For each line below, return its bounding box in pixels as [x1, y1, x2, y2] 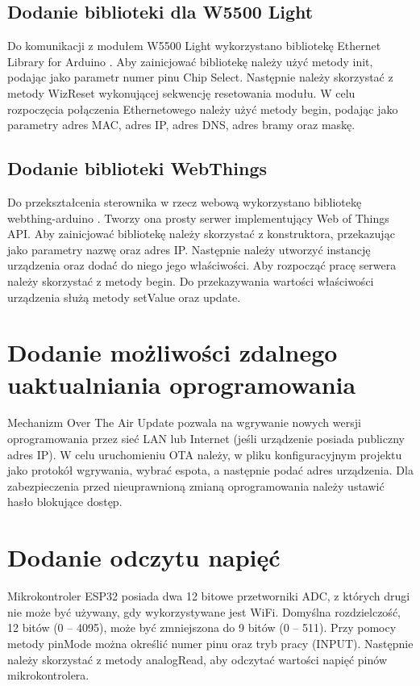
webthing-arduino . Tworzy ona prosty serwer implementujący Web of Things [7, 209, 389, 226]
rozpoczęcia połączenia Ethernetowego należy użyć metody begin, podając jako [7, 100, 398, 117]
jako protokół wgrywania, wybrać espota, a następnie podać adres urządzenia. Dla [7, 462, 414, 479]
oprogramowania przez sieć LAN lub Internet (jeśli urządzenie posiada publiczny [7, 430, 405, 447]
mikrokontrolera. [7, 667, 89, 684]
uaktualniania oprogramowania [7, 367, 356, 400]
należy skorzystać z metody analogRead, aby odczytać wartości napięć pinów [7, 650, 388, 667]
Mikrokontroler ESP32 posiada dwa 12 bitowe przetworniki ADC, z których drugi [7, 588, 410, 604]
